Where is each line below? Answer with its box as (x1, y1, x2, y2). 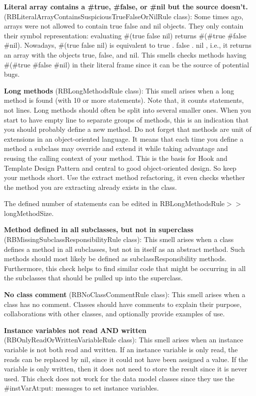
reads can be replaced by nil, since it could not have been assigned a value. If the (4, 354, 248, 364)
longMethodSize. (4, 208, 54, 218)
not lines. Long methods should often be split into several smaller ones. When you (4, 104, 251, 115)
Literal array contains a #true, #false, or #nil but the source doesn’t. (4, 1, 248, 11)
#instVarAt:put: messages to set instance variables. (4, 383, 159, 393)
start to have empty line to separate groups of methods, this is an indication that (4, 114, 249, 124)
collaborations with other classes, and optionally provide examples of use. (4, 308, 225, 319)
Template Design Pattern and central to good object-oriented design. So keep (4, 162, 237, 173)
